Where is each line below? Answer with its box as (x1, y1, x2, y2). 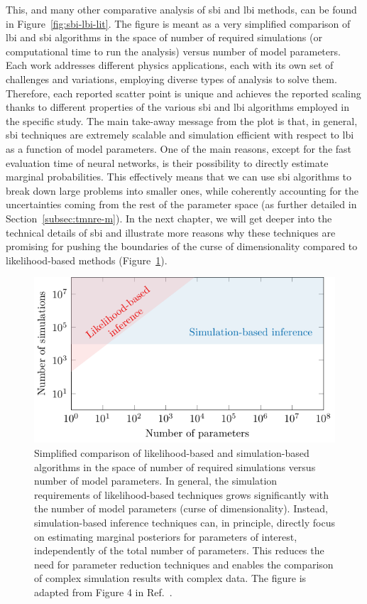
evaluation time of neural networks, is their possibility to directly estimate (6, 155, 329, 170)
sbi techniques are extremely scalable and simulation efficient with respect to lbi (6, 127, 354, 142)
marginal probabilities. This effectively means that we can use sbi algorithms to (6, 169, 352, 184)
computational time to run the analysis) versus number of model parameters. (6, 43, 341, 58)
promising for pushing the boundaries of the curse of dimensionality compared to (6, 239, 358, 254)
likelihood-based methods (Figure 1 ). (6, 252, 168, 267)
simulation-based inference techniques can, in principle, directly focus (34, 514, 335, 529)
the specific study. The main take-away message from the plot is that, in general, (6, 113, 358, 128)
